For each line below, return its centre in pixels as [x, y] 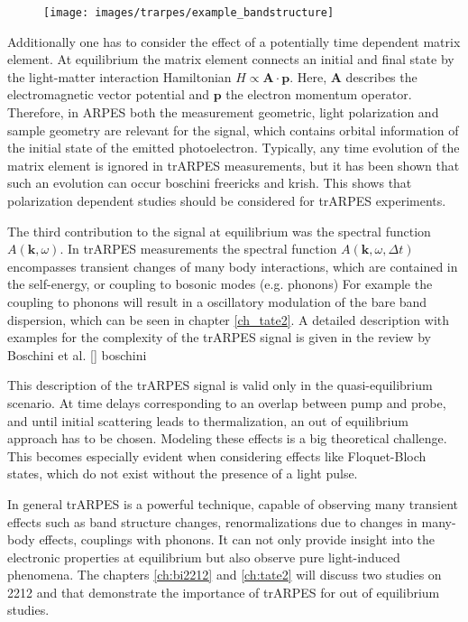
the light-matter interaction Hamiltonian [119, 76]
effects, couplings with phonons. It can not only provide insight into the [237, 539]
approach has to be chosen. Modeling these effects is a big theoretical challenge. [227, 438]
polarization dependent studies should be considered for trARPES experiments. [227, 200]
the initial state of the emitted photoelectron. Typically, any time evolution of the [234, 148]
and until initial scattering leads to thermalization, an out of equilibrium [208, 420]
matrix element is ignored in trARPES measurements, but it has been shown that [234, 165]
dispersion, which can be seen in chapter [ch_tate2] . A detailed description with [229, 319]
